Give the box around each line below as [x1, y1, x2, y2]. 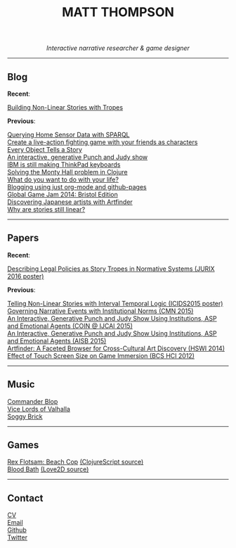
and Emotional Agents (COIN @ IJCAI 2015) [7, 321, 133, 330]
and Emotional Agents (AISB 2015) [7, 336, 107, 345]
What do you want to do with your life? [7, 175, 119, 184]
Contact [7, 492, 44, 504]
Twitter [7, 533, 28, 542]
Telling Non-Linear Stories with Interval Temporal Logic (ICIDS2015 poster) [7, 299, 223, 307]
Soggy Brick [7, 412, 43, 421]
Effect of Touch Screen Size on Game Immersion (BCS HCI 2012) [7, 351, 195, 359]
